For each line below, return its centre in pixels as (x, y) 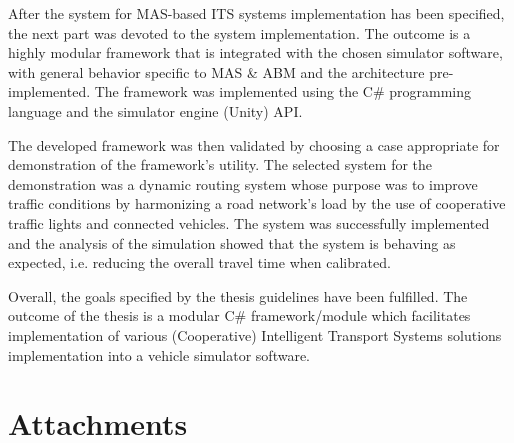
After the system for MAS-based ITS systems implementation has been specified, (256, 13)
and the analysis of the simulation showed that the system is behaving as (232, 242)
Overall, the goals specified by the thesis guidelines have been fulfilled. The (238, 295)
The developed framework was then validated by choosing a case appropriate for (254, 144)
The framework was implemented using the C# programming (283, 91)
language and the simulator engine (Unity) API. (155, 110)
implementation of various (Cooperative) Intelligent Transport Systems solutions (255, 334)
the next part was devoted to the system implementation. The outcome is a (239, 32)
